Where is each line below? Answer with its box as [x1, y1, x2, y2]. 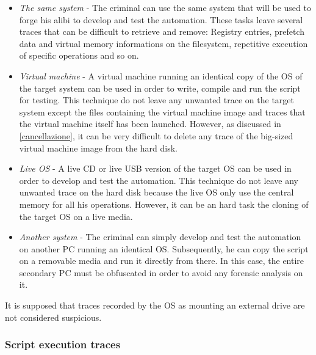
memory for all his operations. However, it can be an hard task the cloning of [19, 197, 309, 210]
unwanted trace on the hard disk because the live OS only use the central [19, 186, 294, 199]
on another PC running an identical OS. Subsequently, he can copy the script [19, 242, 309, 255]
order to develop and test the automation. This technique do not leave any [19, 174, 298, 186]
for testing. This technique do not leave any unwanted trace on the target [19, 93, 294, 106]
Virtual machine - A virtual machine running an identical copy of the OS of [19, 69, 303, 82]
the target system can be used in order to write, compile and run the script [19, 81, 301, 94]
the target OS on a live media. [19, 210, 133, 222]
